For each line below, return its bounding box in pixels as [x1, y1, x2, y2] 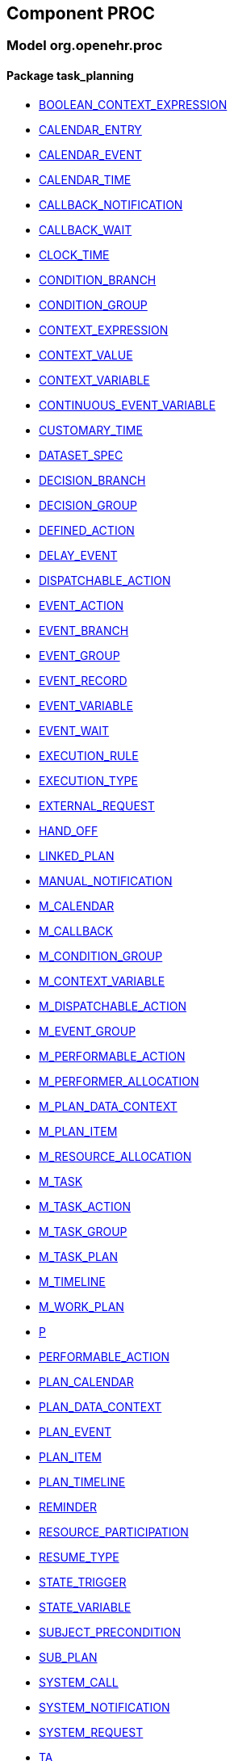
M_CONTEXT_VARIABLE [39, 973, 165, 988]
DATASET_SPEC [39, 448, 123, 462]
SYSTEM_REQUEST [39, 1725, 144, 1739]
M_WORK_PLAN [39, 1299, 124, 1313]
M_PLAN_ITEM [39, 1124, 118, 1138]
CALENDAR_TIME [39, 172, 132, 187]
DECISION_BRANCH [39, 473, 146, 487]
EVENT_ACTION [39, 598, 124, 612]
